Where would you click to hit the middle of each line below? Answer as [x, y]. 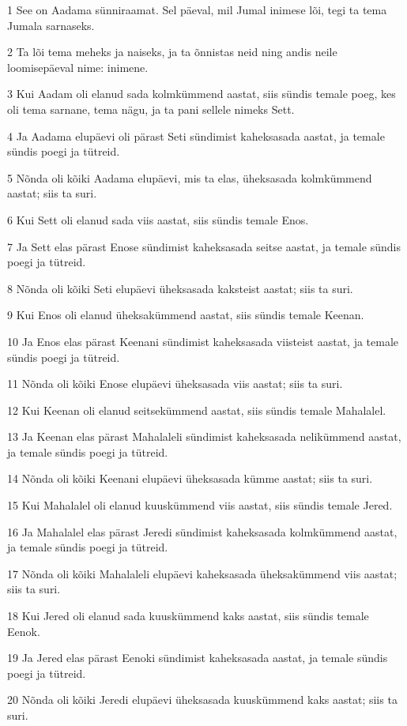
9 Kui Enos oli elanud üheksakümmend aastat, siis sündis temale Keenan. [186, 315]
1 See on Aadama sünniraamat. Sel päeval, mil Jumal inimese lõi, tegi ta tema [197, 9]
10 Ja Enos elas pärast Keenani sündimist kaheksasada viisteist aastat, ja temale [203, 341]
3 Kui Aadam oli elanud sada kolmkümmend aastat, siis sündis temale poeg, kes [202, 94]
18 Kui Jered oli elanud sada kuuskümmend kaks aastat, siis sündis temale [188, 616]
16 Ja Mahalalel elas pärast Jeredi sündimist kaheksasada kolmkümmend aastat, [202, 531]
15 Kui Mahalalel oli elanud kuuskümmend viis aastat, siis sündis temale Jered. [200, 505]
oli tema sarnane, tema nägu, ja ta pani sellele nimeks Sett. [151, 109]
